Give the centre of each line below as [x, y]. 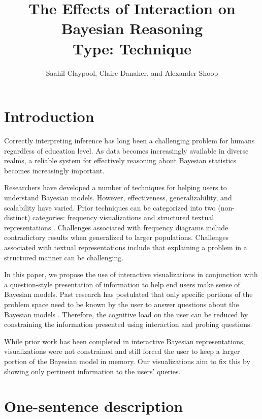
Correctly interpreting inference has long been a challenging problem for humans [129, 141]
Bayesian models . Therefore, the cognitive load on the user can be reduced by [126, 314]
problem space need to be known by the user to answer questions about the [122, 304]
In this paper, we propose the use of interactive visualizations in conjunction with [131, 274]
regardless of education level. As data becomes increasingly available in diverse [126, 150]
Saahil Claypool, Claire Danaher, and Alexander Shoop [132, 72]
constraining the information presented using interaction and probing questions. [128, 324]
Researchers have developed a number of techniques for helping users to [116, 187]
